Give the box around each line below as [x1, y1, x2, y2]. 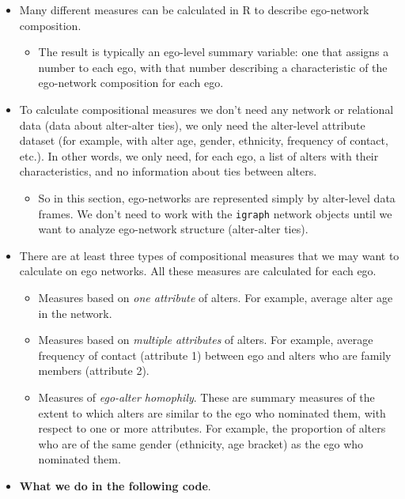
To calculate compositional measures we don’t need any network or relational [19, 100, 394, 117]
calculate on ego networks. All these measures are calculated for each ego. [19, 263, 377, 279]
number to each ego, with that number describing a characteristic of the [38, 59, 388, 75]
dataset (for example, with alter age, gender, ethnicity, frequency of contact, [19, 132, 388, 149]
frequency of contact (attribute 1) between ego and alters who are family [38, 346, 392, 363]
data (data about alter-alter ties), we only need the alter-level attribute [19, 116, 365, 133]
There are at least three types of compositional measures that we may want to [19, 247, 399, 263]
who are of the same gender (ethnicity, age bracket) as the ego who [38, 435, 364, 452]
